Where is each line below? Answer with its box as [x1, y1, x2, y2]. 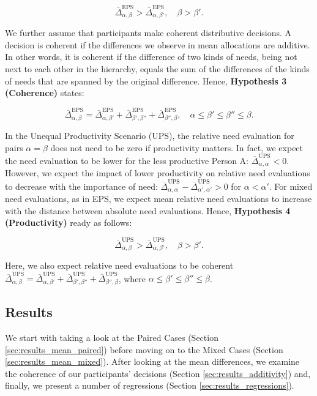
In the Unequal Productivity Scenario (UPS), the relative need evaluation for [5, 129, 294, 141]
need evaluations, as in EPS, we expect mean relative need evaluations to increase [5, 192, 312, 205]
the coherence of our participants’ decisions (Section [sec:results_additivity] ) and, [5, 367, 311, 379]
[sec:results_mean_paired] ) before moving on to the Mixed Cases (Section [5, 343, 283, 356]
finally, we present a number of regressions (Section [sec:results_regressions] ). [5, 379, 294, 392]
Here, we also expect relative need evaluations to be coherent [5, 258, 234, 271]
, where [118, 272, 146, 285]
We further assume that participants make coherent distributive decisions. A [5, 26, 292, 39]
